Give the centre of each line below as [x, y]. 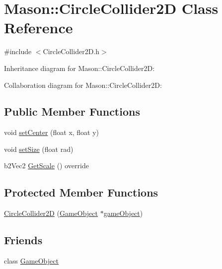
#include [18, 51]
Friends [23, 240]
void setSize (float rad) [39, 149]
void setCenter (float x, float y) [52, 132]
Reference [38, 28]
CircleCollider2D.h [71, 51]
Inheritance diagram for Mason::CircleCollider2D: [79, 68]
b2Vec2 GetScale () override [46, 166]
